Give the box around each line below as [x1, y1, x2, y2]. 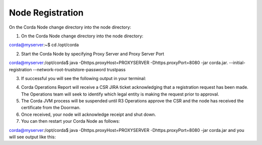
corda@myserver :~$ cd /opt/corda [9, 42, 79, 48]
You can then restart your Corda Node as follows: [21, 118, 120, 124]
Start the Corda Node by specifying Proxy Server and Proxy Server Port [21, 51, 164, 57]
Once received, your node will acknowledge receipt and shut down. [21, 112, 156, 117]
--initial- [229, 60, 246, 65]
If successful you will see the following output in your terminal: [21, 75, 147, 81]
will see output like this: [9, 134, 56, 140]
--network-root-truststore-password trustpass [33, 66, 126, 72]
